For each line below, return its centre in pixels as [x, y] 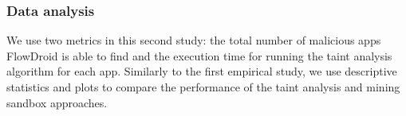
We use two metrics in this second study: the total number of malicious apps [194, 40]
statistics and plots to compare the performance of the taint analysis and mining [203, 87]
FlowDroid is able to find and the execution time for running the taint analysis [199, 55]
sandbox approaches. [57, 102]
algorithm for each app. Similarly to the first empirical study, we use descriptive [202, 71]
